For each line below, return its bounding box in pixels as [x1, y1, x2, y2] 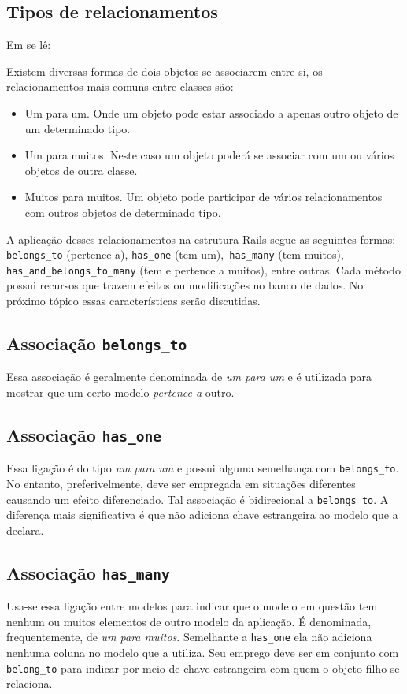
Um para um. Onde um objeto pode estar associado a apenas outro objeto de [24, 104, 398, 121]
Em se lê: [6, 36, 51, 53]
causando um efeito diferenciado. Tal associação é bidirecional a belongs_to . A [6, 491, 389, 507]
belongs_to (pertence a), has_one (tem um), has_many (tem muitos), [6, 246, 344, 263]
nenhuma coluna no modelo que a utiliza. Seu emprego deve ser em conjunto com [6, 644, 399, 661]
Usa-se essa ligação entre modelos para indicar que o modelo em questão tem [6, 598, 378, 614]
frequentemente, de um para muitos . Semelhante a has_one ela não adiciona [6, 629, 372, 645]
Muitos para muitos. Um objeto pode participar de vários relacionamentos [24, 188, 383, 205]
